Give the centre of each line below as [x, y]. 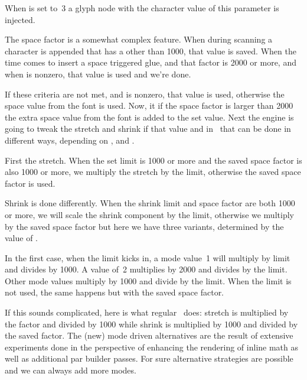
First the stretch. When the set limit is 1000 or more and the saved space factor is [153, 160]
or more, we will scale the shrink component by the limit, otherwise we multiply [149, 214]
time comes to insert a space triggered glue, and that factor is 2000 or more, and [151, 62]
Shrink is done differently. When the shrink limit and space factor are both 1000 [150, 203]
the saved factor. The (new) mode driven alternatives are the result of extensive [149, 335]
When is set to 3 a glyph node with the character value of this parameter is [142, 8]
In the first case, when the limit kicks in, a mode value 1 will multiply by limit [148, 257]
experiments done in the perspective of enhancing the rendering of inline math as [152, 347]
